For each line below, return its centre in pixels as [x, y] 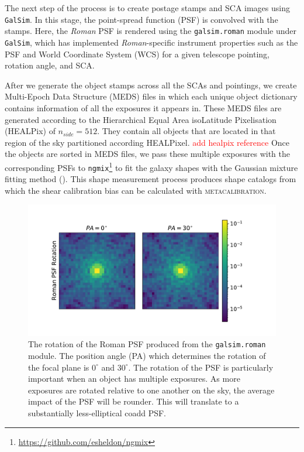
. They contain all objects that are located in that [186, 131]
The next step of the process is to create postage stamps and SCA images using [147, 8]
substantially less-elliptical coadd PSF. [97, 413]
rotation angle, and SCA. [50, 65]
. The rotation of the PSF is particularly [201, 367]
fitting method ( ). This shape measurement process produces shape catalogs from [151, 179]
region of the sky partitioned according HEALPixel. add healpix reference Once [147, 142]
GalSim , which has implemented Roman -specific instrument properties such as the [151, 42]
